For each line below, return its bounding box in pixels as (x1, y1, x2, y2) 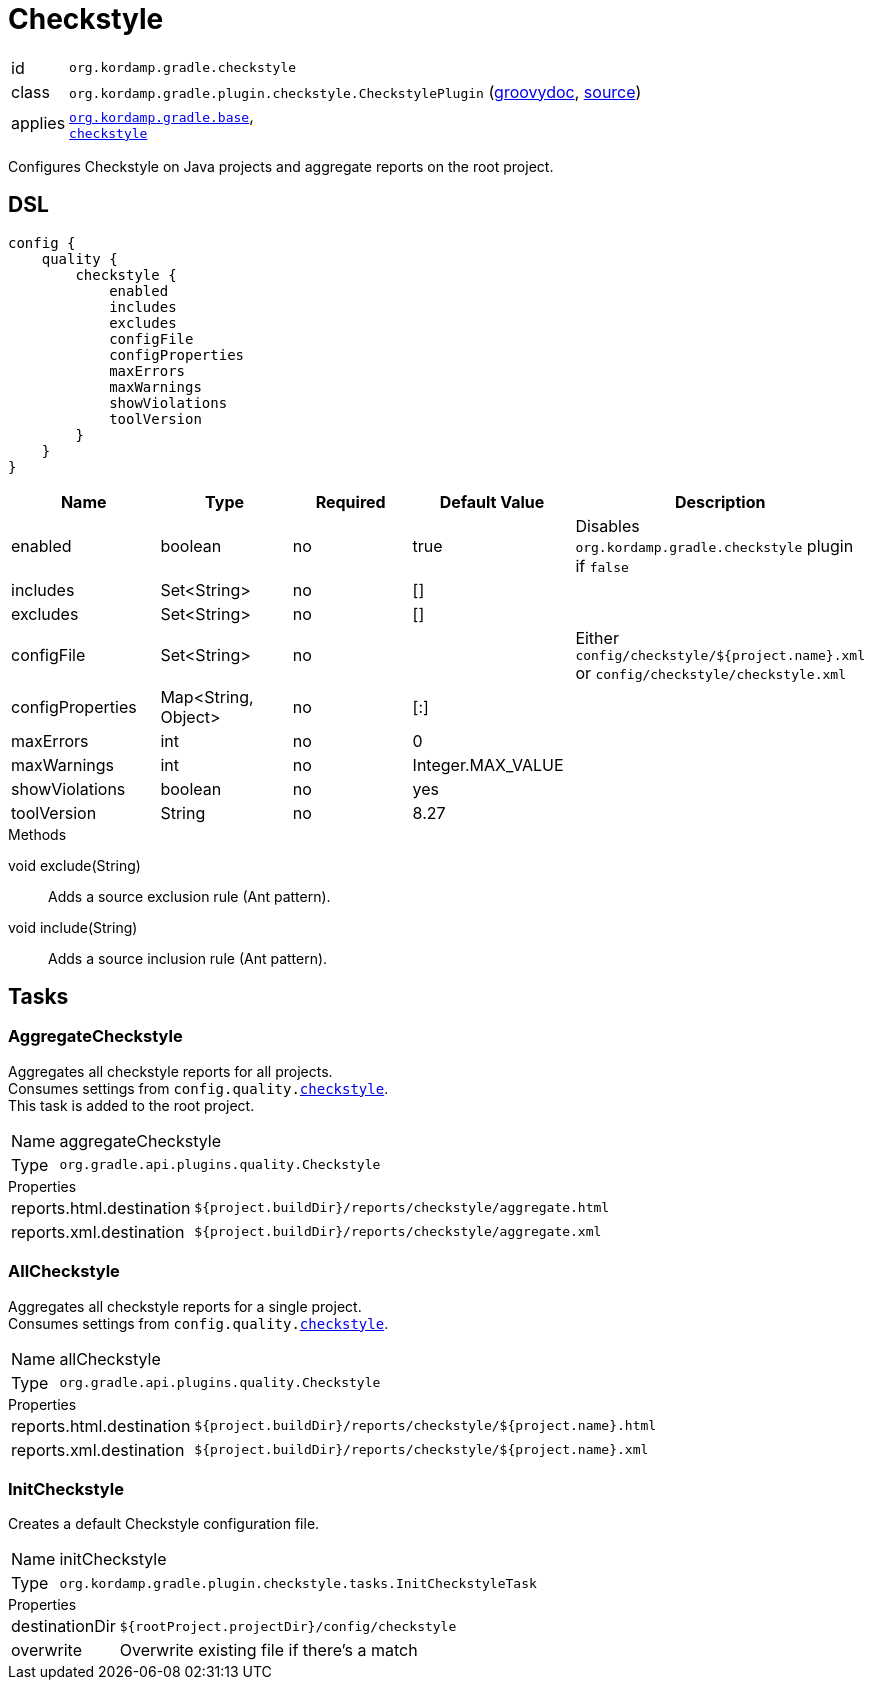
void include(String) (8, 918, 138, 936)
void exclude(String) (8, 856, 141, 874)
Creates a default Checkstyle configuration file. (8, 1515, 320, 1533)
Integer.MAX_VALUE (412, 754, 564, 775)
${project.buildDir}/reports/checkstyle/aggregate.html (194, 1200, 610, 1216)
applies (11, 113, 66, 134)
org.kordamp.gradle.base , (69, 105, 254, 126)
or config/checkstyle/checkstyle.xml (575, 662, 846, 683)
